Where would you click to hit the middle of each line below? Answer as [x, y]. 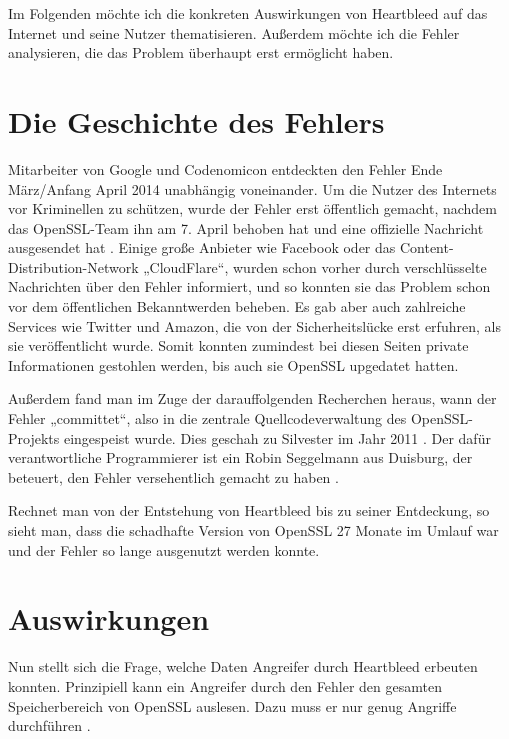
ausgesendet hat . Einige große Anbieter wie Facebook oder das [202, 247]
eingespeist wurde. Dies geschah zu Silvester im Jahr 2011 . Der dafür [277, 437]
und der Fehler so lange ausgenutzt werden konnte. [164, 549]
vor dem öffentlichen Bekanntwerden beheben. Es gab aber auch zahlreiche [237, 306]
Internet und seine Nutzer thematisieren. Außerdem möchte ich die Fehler [234, 32]
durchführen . [49, 725]
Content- [426, 247]
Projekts [34, 437]
